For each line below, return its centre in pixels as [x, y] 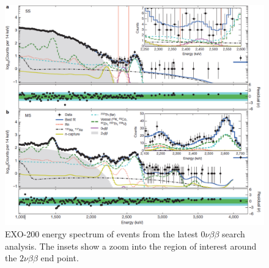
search [234, 234]
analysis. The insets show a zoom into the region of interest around [131, 246]
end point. [60, 258]
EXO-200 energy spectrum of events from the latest [101, 234]
